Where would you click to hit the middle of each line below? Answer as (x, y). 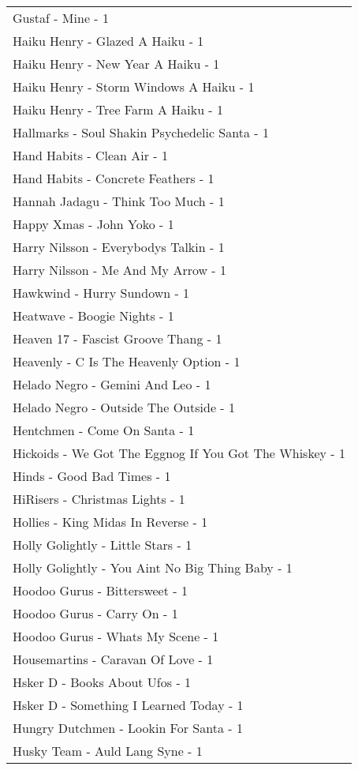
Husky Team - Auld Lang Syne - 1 (108, 751)
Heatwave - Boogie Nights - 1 (93, 316)
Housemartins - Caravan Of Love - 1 (113, 659)
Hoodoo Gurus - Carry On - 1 (95, 613)
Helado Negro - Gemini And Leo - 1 (112, 384)
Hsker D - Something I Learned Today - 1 (128, 705)
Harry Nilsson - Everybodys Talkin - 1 (119, 247)
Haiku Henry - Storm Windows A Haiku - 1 (134, 86)
